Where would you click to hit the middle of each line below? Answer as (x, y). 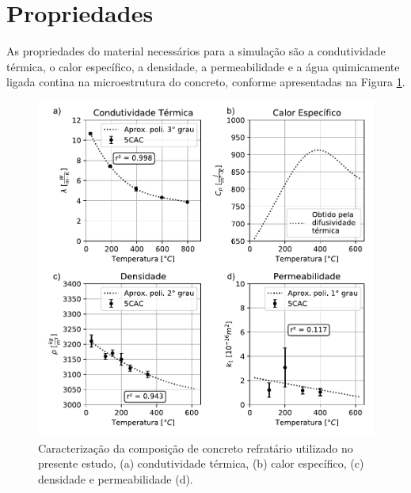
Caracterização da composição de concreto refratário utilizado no (196, 447)
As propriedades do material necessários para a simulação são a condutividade (196, 51)
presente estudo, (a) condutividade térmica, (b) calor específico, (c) (201, 463)
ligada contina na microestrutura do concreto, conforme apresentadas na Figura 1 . (206, 82)
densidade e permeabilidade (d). (116, 478)
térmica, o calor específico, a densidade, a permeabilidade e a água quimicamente (203, 66)
